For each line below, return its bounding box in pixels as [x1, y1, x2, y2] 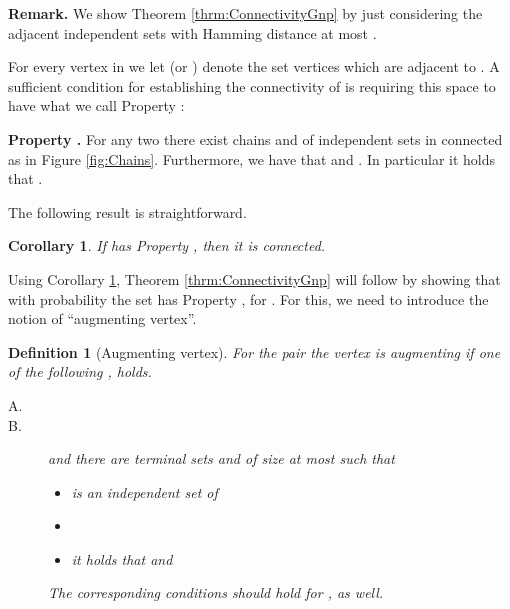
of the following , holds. [8, 361, 152, 382]
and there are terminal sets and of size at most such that [48, 448, 395, 469]
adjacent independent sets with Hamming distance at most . [8, 22, 377, 43]
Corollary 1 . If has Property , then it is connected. [8, 235, 326, 256]
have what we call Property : [8, 95, 185, 116]
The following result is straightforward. [8, 201, 247, 222]
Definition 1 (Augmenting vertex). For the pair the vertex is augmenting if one [8, 341, 501, 362]
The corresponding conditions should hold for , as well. [48, 582, 384, 603]
